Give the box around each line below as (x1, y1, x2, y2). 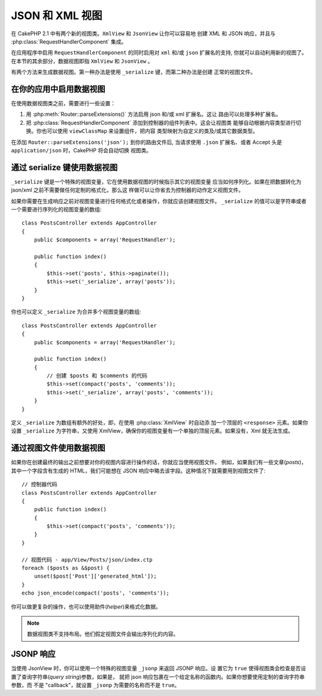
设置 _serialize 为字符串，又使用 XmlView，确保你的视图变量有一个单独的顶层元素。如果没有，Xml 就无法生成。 (11, 427, 293, 434)
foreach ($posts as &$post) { (21, 565, 110, 572)
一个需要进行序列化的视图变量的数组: (11, 206, 102, 213)
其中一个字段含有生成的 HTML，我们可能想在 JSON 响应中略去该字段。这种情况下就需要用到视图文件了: (11, 467, 266, 474)
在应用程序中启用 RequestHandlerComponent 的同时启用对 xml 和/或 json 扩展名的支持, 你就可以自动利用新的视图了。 (11, 49, 307, 56)
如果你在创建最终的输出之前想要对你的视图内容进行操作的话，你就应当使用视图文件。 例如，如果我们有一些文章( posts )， (11, 459, 307, 466)
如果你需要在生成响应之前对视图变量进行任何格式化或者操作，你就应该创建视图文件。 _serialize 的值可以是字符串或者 (11, 197, 307, 204)
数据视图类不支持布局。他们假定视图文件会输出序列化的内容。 (27, 630, 179, 637)
